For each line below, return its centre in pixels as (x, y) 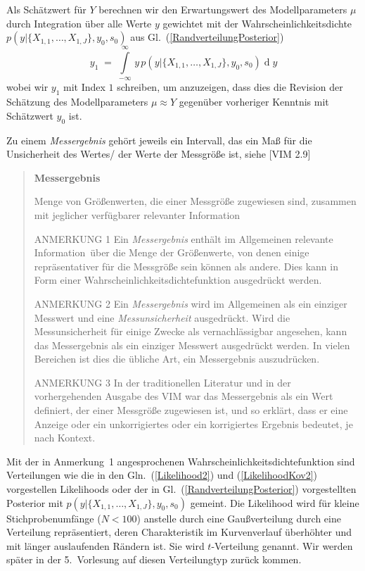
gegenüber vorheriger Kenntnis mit (254, 102)
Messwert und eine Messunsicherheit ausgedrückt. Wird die (162, 317)
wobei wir (27, 87)
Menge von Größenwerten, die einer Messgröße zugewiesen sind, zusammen (195, 201)
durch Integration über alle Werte (79, 23)
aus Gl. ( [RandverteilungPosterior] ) (207, 37)
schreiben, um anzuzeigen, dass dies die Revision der (230, 87)
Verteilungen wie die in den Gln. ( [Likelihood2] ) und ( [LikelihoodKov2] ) (162, 475)
